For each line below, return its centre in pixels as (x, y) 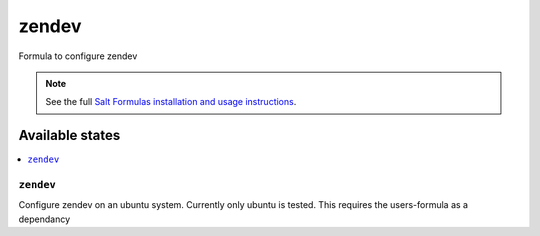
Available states (69, 135)
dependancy (44, 219)
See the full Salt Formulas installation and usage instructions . (171, 102)
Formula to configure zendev (78, 56)
